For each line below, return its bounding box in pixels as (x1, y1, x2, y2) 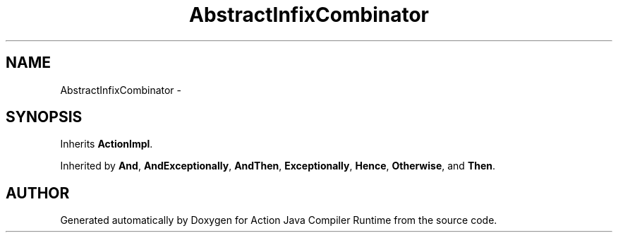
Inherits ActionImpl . (60, 138, 153, 150)
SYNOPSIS (6, 108, 83, 126)
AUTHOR (6, 184, 70, 202)
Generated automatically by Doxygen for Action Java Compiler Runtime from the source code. (60, 214, 497, 227)
